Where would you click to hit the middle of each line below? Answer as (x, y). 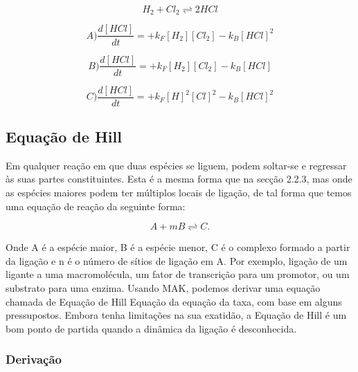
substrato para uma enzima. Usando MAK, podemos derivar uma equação (163, 288)
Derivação (34, 359)
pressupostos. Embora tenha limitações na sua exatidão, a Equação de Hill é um (176, 315)
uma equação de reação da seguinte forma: (96, 206)
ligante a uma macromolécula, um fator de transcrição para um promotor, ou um (178, 274)
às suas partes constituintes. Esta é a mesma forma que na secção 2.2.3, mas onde (179, 179)
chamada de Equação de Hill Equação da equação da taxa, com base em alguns (174, 301)
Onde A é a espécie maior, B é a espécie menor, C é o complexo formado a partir (178, 247)
